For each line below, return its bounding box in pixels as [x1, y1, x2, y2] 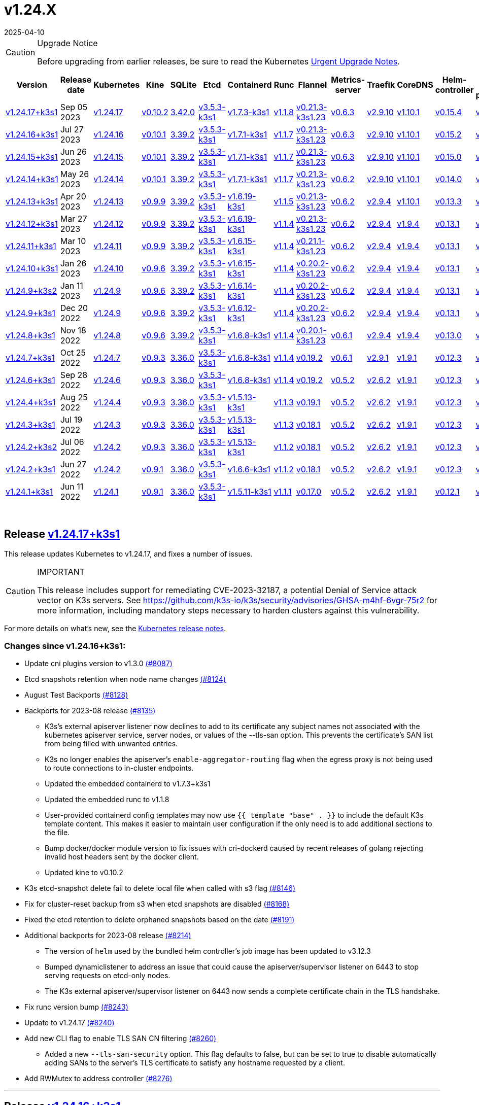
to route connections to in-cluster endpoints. [45, 764, 194, 773]
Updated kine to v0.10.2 [45, 868, 123, 877]
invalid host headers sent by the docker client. [45, 852, 199, 861]
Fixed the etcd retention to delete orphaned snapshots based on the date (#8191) [24, 915, 295, 924]
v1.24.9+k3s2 [6, 285, 57, 296]
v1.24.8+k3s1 [6, 330, 55, 340]
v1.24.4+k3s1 [6, 397, 56, 407]
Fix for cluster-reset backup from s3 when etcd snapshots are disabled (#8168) [24, 900, 290, 909]
